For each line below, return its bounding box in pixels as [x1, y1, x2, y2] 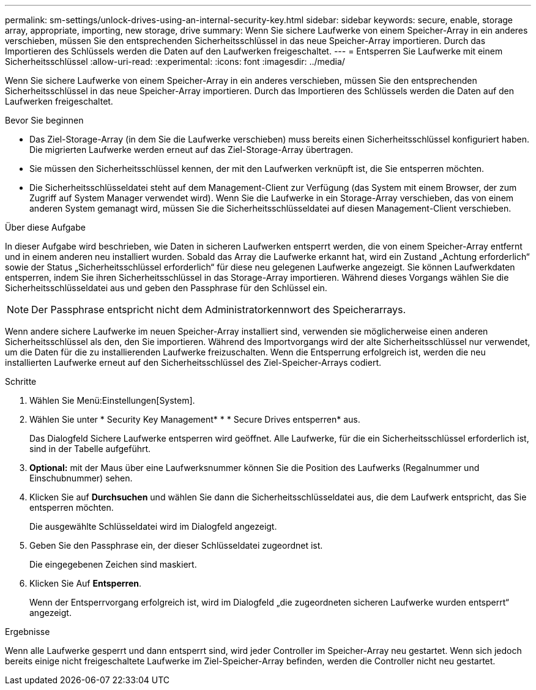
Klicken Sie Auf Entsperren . [29, 578, 141, 588]
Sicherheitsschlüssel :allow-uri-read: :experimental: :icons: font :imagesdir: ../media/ [5, 56, 345, 67]
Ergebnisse [5, 626, 50, 637]
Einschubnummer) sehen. [29, 473, 133, 483]
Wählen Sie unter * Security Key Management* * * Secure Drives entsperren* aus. [29, 414, 360, 425]
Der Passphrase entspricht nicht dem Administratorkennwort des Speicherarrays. [31, 303, 406, 316]
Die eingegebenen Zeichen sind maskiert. [29, 559, 197, 569]
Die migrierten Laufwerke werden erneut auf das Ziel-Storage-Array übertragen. [29, 144, 354, 155]
